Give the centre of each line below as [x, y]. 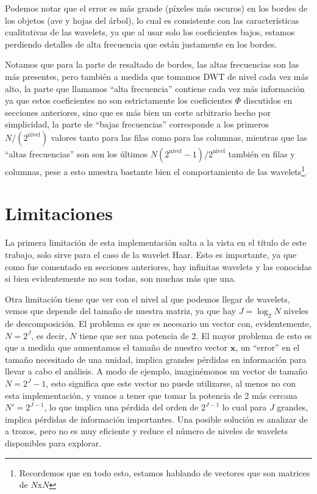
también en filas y [262, 153]
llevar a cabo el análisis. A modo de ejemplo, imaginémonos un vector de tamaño [156, 371]
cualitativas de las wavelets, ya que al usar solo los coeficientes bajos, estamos [150, 32]
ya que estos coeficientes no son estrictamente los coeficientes [119, 100]
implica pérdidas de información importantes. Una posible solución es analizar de [156, 419]
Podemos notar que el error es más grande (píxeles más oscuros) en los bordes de [156, 8]
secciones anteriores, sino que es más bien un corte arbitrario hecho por [138, 112]
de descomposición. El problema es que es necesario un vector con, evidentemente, [158, 324]
